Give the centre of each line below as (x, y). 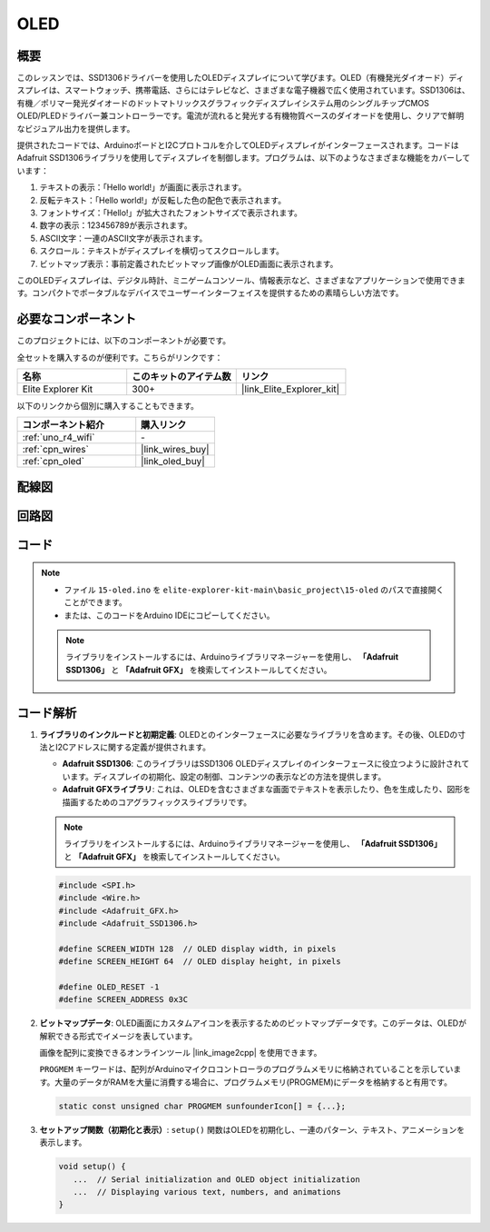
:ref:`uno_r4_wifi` (59, 438)
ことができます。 (95, 602)
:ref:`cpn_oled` (54, 462)
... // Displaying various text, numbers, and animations (207, 1192)
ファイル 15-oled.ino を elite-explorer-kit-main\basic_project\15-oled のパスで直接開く (254, 590)
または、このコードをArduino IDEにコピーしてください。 (169, 615)
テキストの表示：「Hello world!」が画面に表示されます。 (143, 187)
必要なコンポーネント (76, 319)
